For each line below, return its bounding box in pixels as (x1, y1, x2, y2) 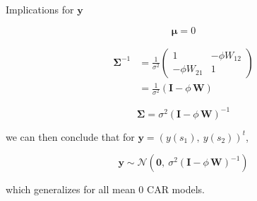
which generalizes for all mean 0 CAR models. (6, 182, 205, 197)
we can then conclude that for (6, 129, 135, 144)
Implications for (6, 2, 74, 16)
